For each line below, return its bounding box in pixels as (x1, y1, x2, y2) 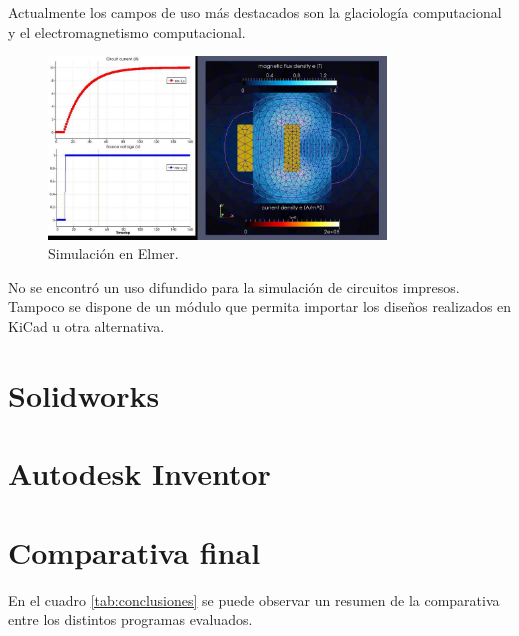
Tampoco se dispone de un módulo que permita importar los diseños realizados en (8, 296, 512, 317)
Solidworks (8, 374, 160, 415)
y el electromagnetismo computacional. (8, 21, 246, 42)
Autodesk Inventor (8, 453, 271, 494)
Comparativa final (8, 531, 261, 572)
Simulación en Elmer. (48, 243, 179, 264)
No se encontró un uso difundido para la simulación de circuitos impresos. (8, 276, 460, 297)
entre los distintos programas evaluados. (8, 609, 253, 630)
